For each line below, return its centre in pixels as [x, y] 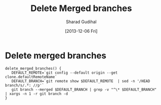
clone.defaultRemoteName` [31, 77]
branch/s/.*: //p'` [25, 85]
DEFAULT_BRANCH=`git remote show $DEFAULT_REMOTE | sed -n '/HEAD [81, 81]
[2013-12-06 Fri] [81, 31]
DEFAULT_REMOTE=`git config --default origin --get [65, 73]
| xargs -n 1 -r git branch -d [37, 94]
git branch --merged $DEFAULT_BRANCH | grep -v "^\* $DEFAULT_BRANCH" [84, 90]
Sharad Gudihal [81, 22]
